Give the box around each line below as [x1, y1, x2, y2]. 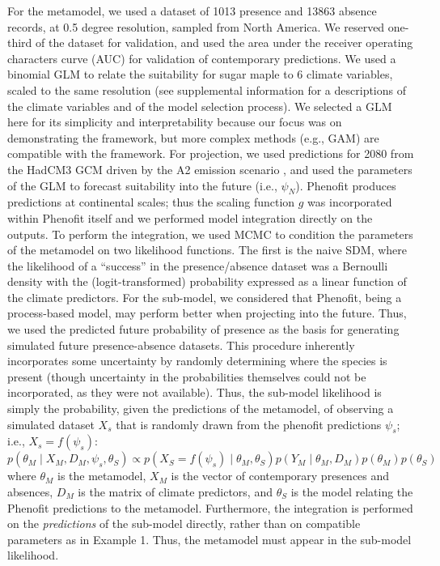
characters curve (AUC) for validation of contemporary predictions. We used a [7, 49, 396, 66]
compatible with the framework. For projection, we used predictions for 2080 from [7, 145, 414, 162]
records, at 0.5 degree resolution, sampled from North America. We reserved [7, 18, 385, 35]
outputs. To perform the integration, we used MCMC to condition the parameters [7, 225, 413, 242]
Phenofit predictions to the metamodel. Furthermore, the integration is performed [7, 499, 413, 516]
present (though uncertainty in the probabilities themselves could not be [7, 368, 366, 385]
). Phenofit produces [295, 177, 396, 194]
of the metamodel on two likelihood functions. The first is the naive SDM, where [7, 241, 408, 258]
